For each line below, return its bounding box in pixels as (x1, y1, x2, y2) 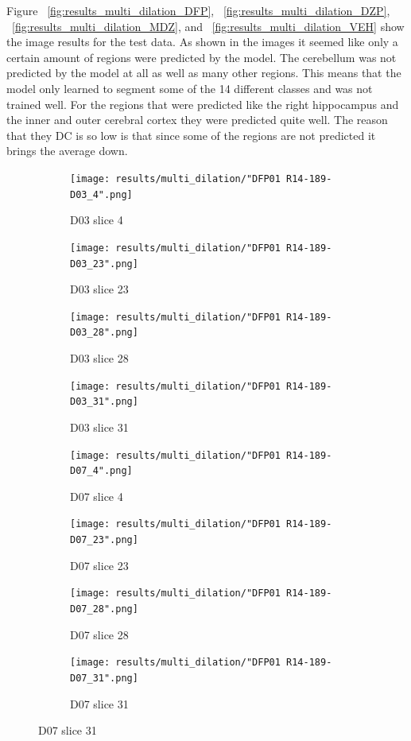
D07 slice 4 (70, 487, 123, 504)
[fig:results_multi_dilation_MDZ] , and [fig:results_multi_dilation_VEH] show (12, 17, 405, 34)
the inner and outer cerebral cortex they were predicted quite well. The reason (6, 111, 388, 128)
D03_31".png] (70, 396, 138, 408)
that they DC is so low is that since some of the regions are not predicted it (6, 126, 376, 143)
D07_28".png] (70, 603, 138, 615)
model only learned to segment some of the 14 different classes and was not (6, 80, 373, 96)
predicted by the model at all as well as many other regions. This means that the (6, 64, 401, 81)
